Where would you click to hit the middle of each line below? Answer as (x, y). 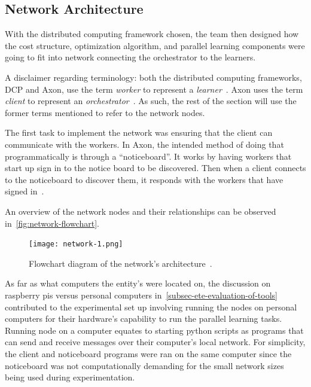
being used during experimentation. (70, 377)
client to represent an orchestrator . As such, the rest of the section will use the (151, 101)
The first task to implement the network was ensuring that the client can (139, 132)
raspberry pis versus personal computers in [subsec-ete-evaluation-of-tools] (141, 295)
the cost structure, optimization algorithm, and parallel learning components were (155, 45)
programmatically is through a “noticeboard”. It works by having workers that (148, 156)
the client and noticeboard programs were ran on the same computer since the (148, 353)
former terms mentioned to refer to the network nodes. (105, 112)
